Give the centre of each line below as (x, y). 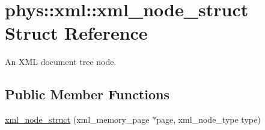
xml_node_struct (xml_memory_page (77, 119)
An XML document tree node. (61, 62)
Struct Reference (76, 33)
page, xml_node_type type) (209, 119)
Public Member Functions (87, 94)
